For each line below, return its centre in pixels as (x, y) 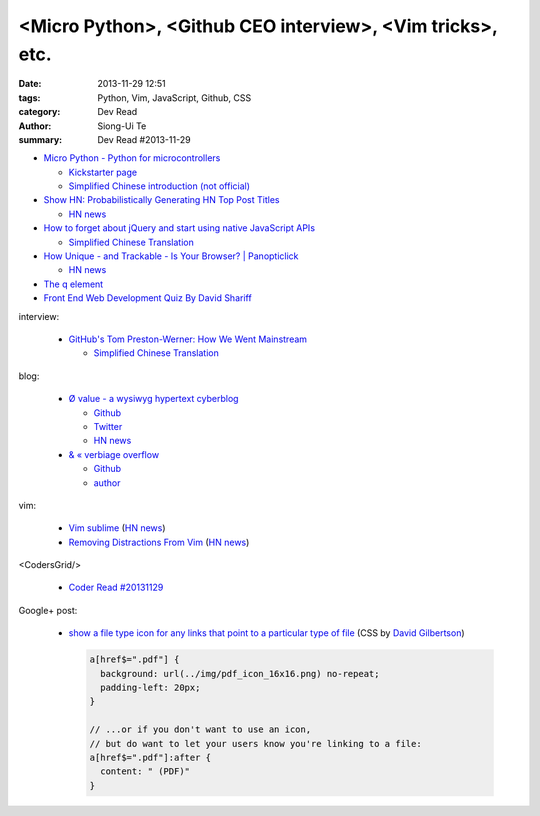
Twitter (108, 426)
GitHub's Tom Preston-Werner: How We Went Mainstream (188, 339)
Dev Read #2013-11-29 (144, 139)
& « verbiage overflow (114, 454)
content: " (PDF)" (145, 771)
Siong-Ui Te (122, 126)
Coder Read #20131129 (116, 587)
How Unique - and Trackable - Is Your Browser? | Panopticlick (171, 256)
